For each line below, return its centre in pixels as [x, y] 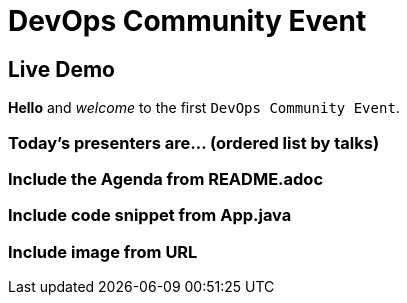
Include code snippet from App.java [150, 215]
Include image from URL [103, 251]
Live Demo [61, 69]
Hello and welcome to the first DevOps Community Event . [204, 108]
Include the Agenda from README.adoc [166, 178]
